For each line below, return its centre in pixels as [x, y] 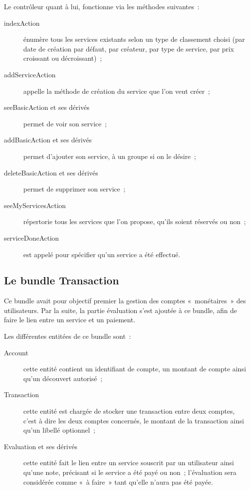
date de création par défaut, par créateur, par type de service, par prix [129, 48]
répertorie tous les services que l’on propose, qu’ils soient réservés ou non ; [135, 221]
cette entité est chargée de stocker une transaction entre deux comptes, [129, 411]
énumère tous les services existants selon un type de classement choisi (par [134, 39]
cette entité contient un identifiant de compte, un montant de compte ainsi [135, 369]
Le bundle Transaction [62, 280]
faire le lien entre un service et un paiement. [70, 320]
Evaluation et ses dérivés [41, 446]
